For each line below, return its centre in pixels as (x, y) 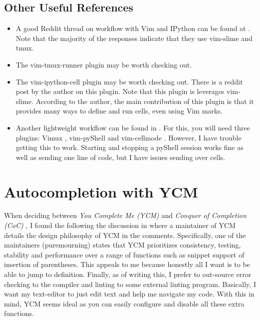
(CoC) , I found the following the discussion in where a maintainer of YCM (120, 225)
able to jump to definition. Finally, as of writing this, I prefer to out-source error (128, 274)
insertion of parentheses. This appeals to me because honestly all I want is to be (127, 264)
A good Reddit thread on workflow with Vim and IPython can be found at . (133, 28)
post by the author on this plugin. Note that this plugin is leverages (120, 91)
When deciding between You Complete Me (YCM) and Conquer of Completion (125, 215)
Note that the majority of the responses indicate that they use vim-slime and (134, 38)
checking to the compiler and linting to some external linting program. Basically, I (130, 284)
